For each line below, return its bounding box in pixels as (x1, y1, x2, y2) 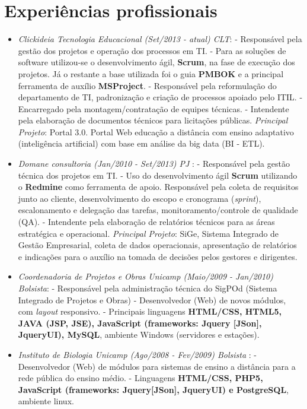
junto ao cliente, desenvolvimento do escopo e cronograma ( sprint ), (18, 192, 261, 204)
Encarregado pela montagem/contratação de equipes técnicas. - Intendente (18, 102, 289, 115)
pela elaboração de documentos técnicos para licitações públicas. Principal (18, 114, 288, 126)
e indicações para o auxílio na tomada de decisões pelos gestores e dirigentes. (18, 250, 298, 262)
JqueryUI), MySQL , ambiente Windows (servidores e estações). (18, 328, 260, 341)
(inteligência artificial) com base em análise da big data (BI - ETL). (18, 137, 265, 150)
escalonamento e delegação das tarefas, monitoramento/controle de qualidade (18, 204, 298, 216)
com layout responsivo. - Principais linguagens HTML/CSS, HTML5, (18, 305, 282, 318)
